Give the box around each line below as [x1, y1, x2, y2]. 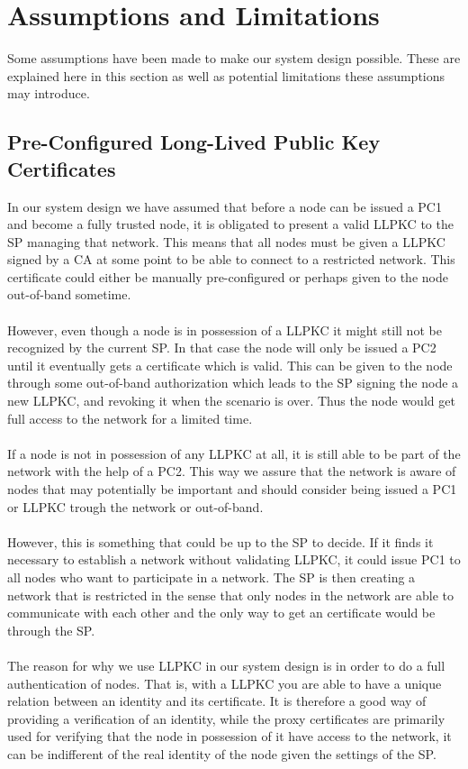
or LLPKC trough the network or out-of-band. [7, 497, 264, 516]
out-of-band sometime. [7, 285, 131, 304]
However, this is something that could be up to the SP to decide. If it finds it [7, 532, 434, 551]
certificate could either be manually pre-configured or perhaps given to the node [7, 267, 448, 286]
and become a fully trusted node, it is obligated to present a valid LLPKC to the [7, 215, 454, 233]
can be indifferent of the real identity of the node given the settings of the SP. [7, 744, 436, 763]
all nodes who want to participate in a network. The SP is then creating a [7, 567, 416, 586]
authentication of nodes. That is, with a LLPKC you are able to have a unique [7, 673, 442, 692]
